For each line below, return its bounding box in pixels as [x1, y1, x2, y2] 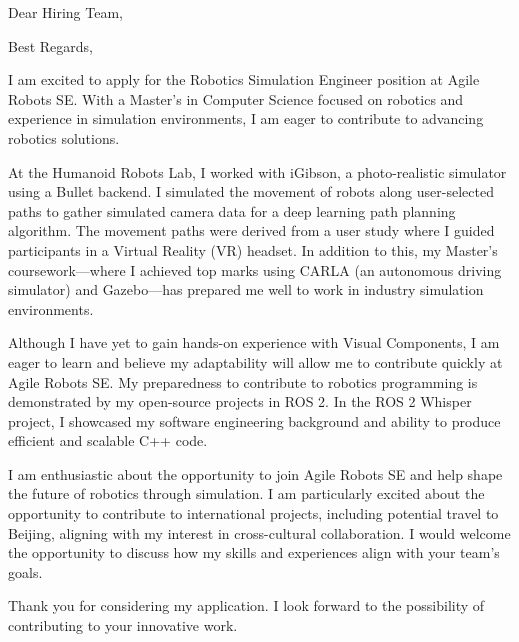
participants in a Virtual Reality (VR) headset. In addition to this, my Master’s [8, 239, 498, 260]
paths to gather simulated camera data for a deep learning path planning [8, 200, 456, 221]
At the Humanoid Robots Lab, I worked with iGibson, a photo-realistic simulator [8, 161, 507, 182]
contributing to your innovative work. [8, 615, 238, 636]
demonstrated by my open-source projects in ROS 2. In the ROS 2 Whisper [8, 391, 472, 412]
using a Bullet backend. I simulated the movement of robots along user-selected [8, 181, 494, 202]
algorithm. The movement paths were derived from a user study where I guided [8, 220, 495, 241]
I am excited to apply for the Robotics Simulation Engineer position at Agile [8, 69, 480, 90]
